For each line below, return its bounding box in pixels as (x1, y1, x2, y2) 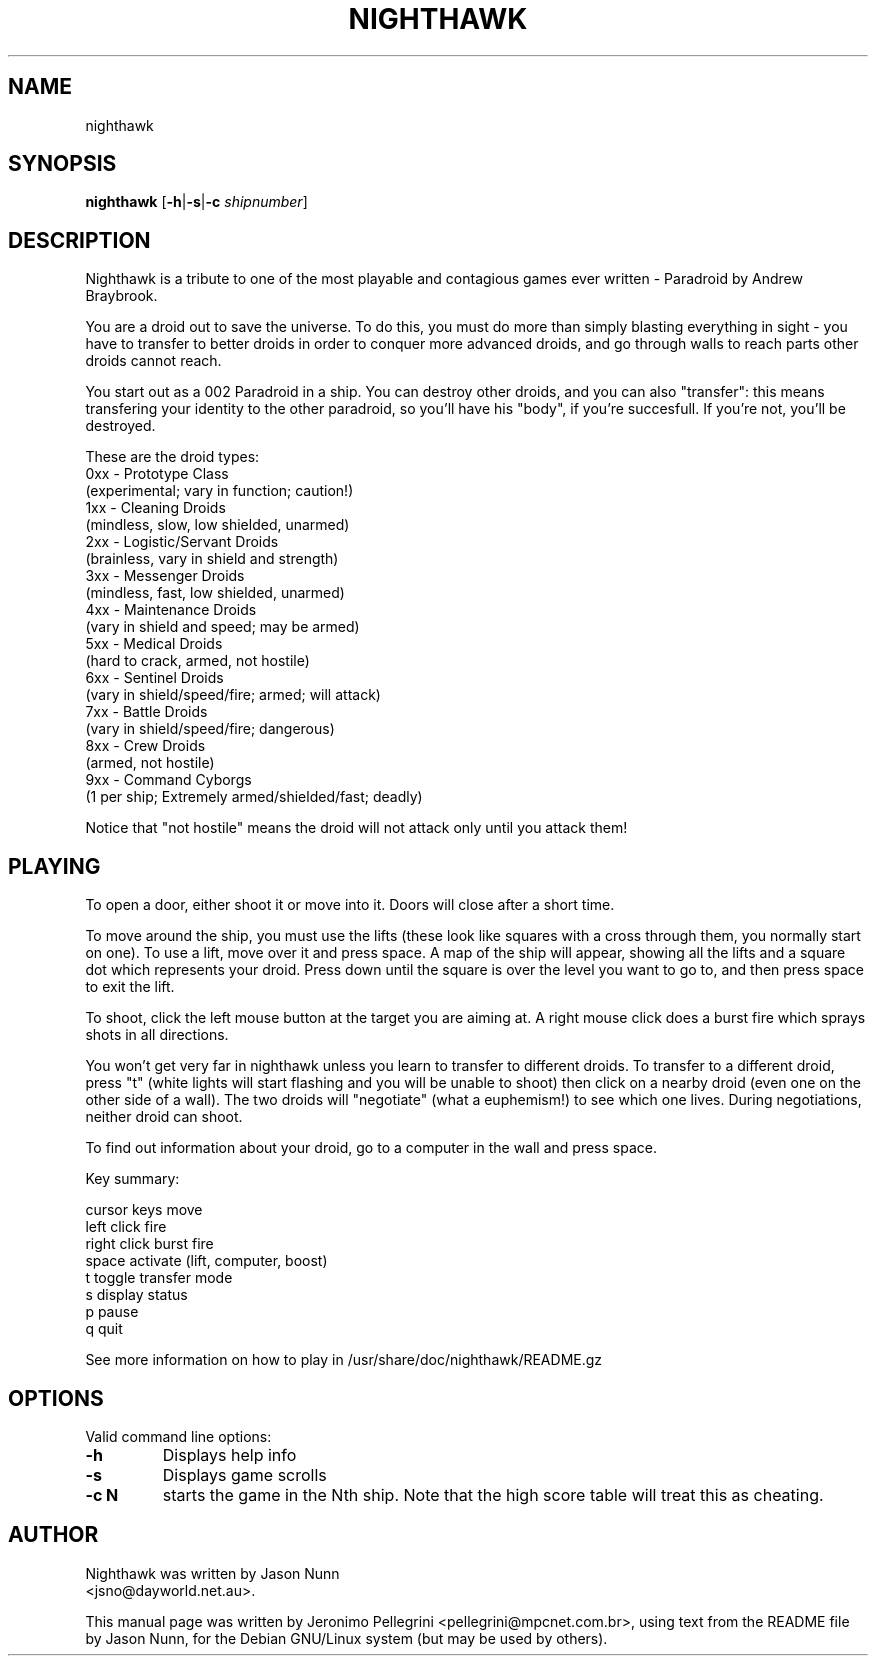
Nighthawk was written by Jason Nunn (85, 1564, 340, 1582)
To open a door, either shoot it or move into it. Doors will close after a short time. (85, 896, 615, 914)
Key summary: (85, 1170, 180, 1188)
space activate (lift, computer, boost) (85, 1252, 328, 1270)
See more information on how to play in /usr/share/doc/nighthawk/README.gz (85, 1351, 603, 1369)
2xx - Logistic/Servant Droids (85, 533, 279, 551)
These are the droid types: (85, 448, 260, 466)
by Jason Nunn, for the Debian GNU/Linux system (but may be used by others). (85, 1629, 608, 1647)
